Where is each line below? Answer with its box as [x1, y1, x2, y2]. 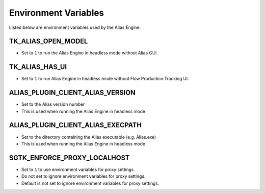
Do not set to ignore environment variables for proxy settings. [21, 173, 146, 179]
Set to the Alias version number [21, 101, 85, 107]
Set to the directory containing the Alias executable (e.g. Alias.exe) [21, 134, 157, 140]
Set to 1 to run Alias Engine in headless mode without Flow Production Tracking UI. [21, 76, 189, 82]
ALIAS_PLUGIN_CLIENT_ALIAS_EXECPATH [9, 121, 142, 129]
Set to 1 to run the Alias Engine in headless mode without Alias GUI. [21, 50, 158, 56]
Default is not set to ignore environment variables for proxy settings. [21, 180, 159, 186]
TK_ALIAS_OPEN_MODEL [9, 37, 88, 46]
